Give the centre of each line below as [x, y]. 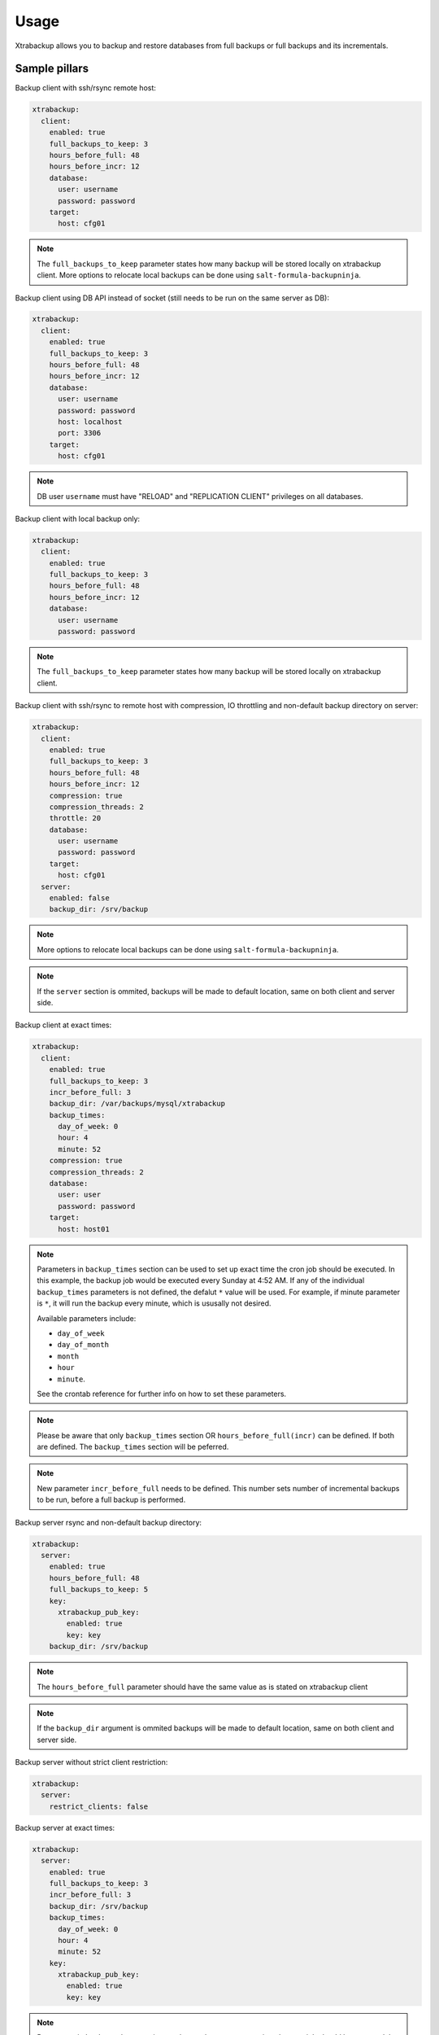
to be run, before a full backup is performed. [111, 1500]
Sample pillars [52, 69]
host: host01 [84, 1229]
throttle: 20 [75, 818]
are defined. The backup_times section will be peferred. [133, 1447]
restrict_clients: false [99, 1806]
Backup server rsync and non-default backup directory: [109, 1522]
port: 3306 [80, 433]
